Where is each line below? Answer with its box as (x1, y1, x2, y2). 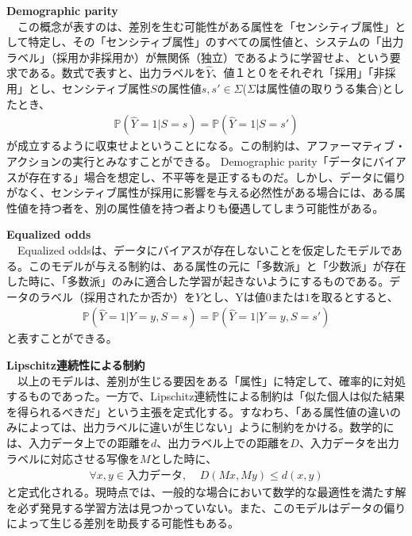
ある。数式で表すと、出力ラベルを (28, 64, 206, 81)
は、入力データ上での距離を (6, 434, 151, 450)
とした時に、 (150, 450, 218, 466)
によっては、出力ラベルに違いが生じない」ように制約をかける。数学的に (17, 419, 395, 435)
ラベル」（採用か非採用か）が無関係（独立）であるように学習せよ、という (6, 48, 390, 65)
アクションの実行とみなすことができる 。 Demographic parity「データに (6, 153, 373, 169)
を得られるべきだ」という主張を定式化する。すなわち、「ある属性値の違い (6, 403, 390, 419)
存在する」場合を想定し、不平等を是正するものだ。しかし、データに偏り (28, 168, 406, 185)
